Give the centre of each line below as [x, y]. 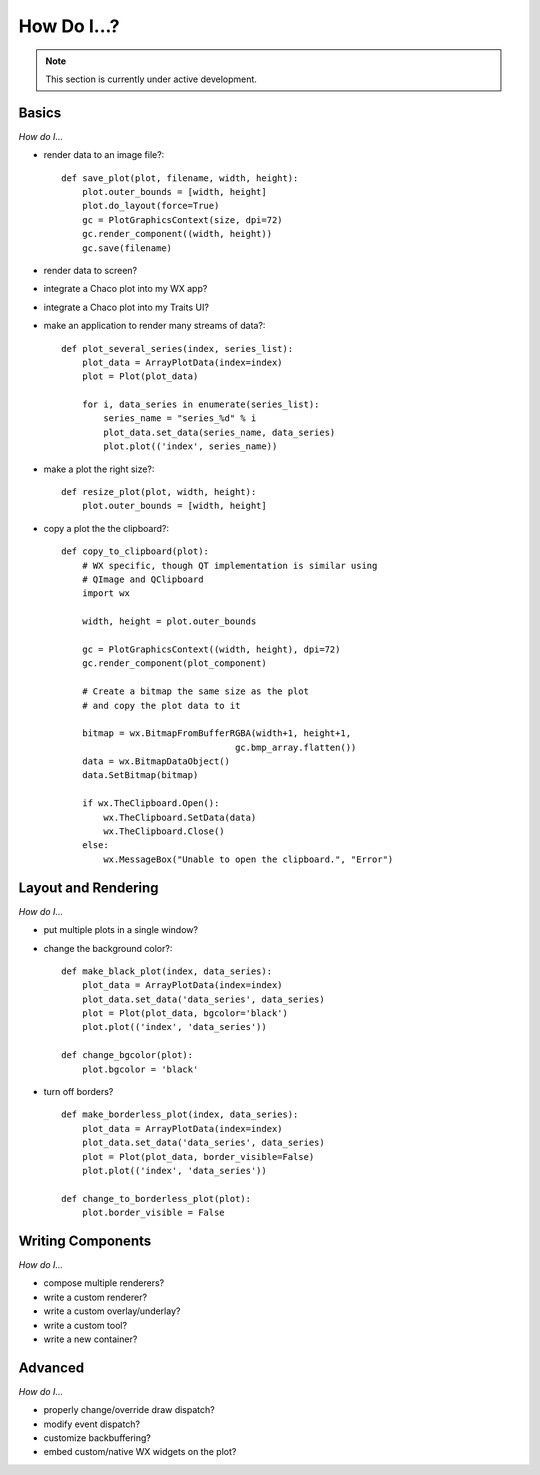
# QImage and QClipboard [142, 579]
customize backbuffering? [97, 1438]
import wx [105, 593]
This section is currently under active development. [151, 79]
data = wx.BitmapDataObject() [155, 761]
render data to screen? [90, 270]
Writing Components [85, 1240]
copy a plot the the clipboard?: [106, 528]
